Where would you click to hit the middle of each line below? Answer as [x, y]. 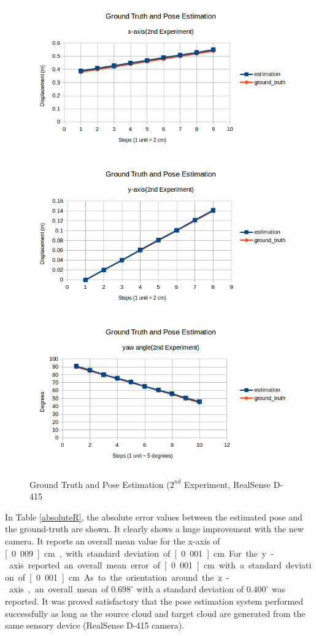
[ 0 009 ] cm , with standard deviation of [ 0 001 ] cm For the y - [139, 553]
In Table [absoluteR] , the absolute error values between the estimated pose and [154, 516]
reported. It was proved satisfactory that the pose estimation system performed [154, 601]
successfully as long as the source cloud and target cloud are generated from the [155, 613]
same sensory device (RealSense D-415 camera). [94, 625]
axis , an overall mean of [59, 589]
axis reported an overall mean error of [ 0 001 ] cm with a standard [145, 565]
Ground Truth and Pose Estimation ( [100, 484]
